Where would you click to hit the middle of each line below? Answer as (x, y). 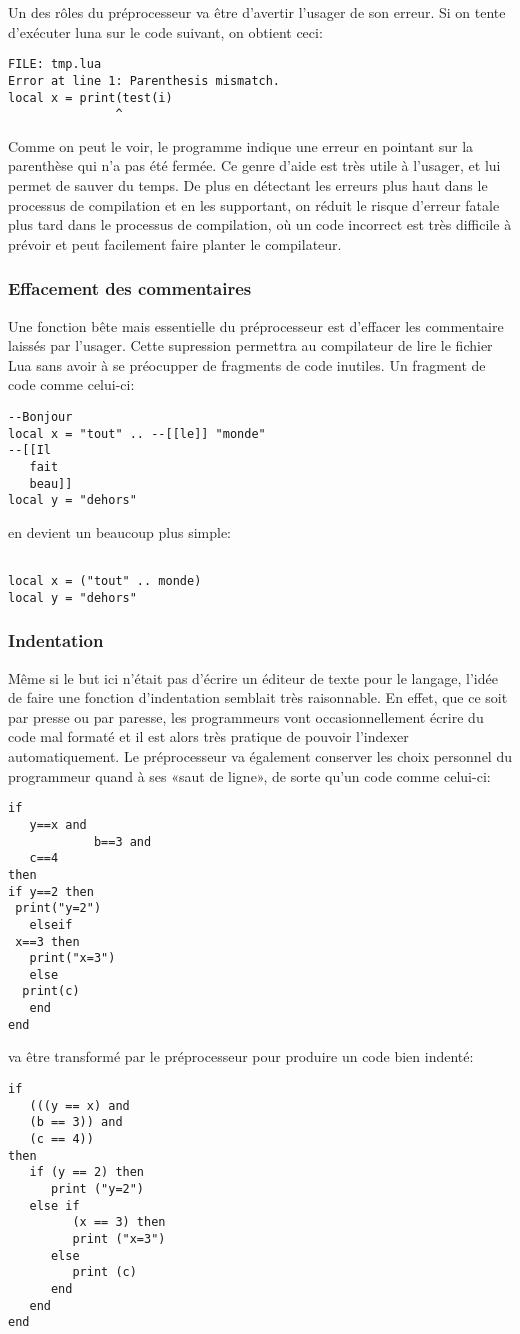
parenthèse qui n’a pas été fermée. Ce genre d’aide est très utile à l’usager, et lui (254, 165)
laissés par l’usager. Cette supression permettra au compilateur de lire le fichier (250, 345)
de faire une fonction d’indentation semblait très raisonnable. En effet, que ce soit (258, 697)
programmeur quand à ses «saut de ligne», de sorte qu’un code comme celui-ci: (249, 775)
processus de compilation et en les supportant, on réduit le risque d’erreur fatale (254, 204)
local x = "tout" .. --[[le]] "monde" (137, 433)
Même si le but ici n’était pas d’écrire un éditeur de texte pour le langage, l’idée (253, 677)
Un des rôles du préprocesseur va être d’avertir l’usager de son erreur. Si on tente (257, 12)
